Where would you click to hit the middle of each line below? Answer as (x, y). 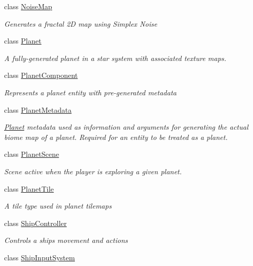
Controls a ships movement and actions (66, 240)
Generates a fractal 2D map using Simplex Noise (81, 23)
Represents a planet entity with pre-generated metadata (90, 92)
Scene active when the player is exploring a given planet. (93, 171)
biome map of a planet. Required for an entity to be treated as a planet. (116, 137)
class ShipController (35, 223)
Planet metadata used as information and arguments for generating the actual (126, 127)
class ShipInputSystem (40, 257)
